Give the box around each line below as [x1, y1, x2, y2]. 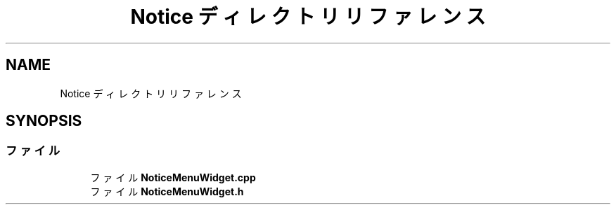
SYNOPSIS [6, 112, 82, 130]
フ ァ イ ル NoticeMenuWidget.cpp [90, 171, 256, 183]
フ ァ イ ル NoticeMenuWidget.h [90, 185, 244, 197]
